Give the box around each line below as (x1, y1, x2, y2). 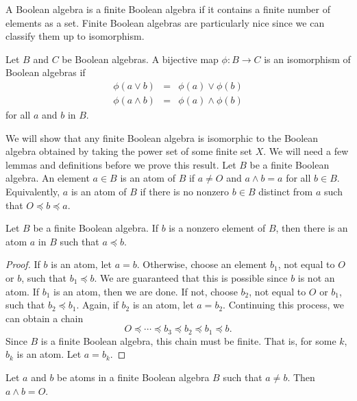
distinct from (258, 184, 313, 198)
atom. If (5, 284, 39, 298)
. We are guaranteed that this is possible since (94, 270, 288, 284)
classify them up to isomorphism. (5, 29, 145, 43)
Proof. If (5, 257, 40, 271)
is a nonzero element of (169, 221, 266, 235)
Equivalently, (5, 184, 60, 198)
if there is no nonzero (140, 184, 230, 198)
